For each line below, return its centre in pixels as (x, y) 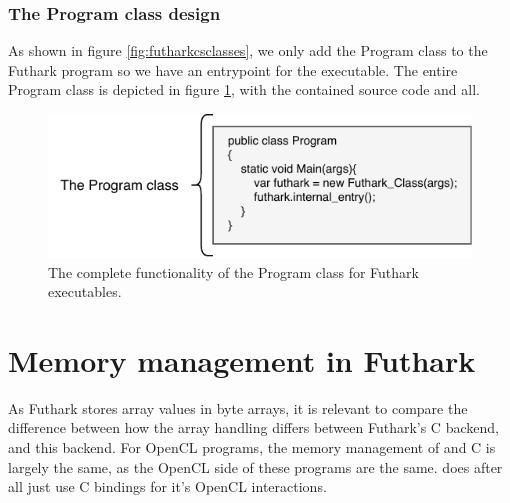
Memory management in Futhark (242, 359)
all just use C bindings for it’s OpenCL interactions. (167, 486)
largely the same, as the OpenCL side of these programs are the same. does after (255, 466)
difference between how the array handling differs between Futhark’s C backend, (253, 427)
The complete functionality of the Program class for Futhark (233, 271)
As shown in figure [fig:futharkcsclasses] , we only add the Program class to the (248, 50)
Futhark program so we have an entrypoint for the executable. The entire (233, 69)
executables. (85, 291)
